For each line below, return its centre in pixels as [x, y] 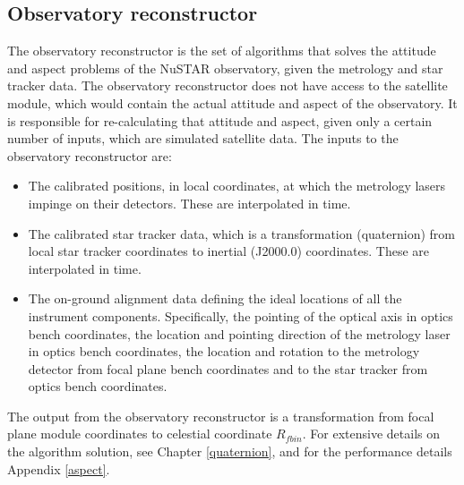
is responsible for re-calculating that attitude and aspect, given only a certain [220, 120]
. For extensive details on [371, 434]
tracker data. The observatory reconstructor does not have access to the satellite [228, 85]
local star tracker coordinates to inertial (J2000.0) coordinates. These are [228, 251]
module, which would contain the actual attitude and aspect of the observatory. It [232, 102]
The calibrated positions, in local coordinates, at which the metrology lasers [237, 186]
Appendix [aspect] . [59, 468]
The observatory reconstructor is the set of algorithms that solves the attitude [222, 51]
